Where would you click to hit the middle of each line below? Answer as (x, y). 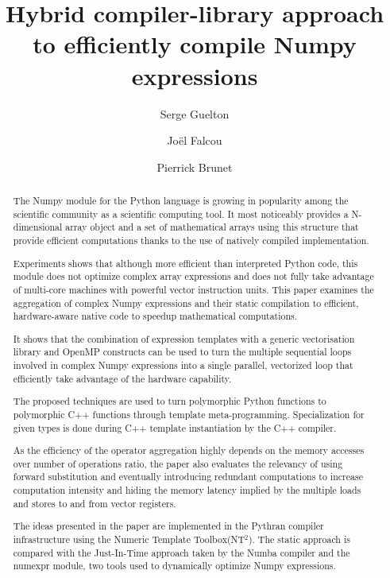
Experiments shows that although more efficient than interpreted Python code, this (185, 263)
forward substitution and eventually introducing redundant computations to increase (188, 477)
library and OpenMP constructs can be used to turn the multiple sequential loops (182, 352)
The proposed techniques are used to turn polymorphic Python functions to (170, 401)
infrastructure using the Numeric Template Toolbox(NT (129, 539)
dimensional (38, 227)
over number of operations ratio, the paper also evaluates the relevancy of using (178, 463)
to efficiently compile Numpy (195, 44)
